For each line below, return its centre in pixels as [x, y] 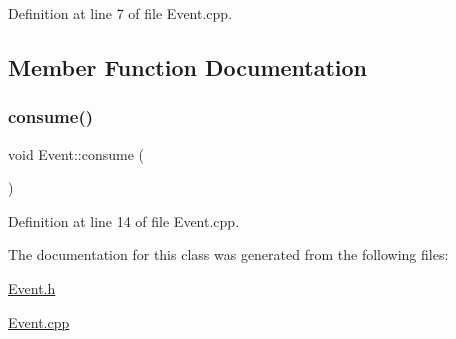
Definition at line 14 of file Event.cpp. [124, 220]
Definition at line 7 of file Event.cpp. [120, 13]
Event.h [32, 287]
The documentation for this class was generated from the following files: [228, 254]
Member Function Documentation [188, 66]
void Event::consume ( [76, 153]
